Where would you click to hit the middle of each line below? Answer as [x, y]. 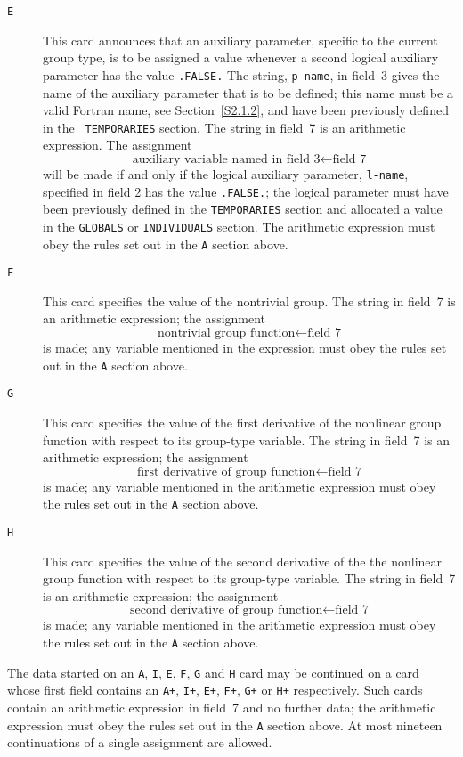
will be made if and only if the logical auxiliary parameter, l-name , [226, 173]
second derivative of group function [226, 610]
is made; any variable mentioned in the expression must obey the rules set [245, 348]
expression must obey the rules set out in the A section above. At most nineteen [225, 724]
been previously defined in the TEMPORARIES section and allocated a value [243, 209]
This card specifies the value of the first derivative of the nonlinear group [242, 422]
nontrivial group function [227, 334]
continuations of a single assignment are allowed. [140, 742]
